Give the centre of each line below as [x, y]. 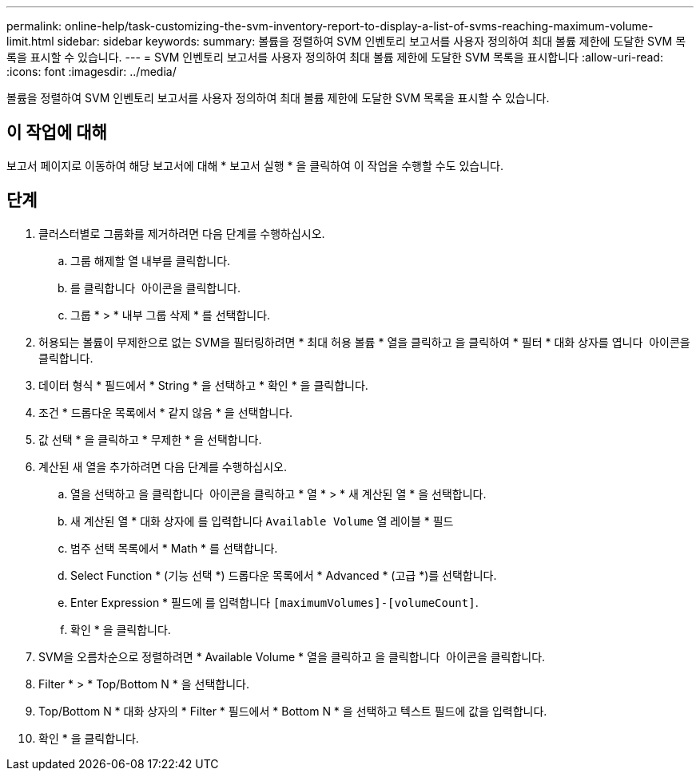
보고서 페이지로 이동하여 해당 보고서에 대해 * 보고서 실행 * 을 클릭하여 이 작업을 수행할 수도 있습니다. [255, 165]
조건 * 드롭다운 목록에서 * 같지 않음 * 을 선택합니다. [166, 412]
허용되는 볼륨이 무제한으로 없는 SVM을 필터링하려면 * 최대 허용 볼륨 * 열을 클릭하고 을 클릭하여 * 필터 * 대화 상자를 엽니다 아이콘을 [364, 342]
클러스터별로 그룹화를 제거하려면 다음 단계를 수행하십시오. [182, 233]
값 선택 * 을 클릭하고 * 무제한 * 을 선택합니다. [150, 439]
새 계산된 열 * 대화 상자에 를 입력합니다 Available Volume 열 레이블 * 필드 [262, 521]
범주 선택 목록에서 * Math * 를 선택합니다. [174, 548]
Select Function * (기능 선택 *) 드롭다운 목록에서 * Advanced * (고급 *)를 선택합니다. [284, 575]
